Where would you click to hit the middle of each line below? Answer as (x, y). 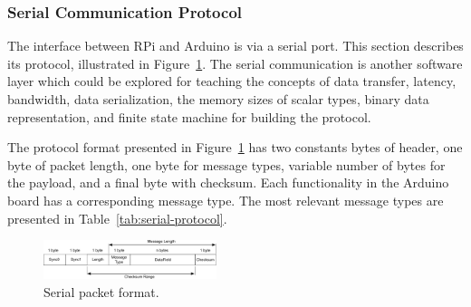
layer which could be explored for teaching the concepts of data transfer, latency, (232, 81)
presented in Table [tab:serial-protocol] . (117, 218)
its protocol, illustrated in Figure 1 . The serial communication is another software (235, 63)
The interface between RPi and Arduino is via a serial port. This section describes (235, 46)
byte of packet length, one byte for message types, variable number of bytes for (226, 164)
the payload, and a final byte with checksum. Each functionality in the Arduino (228, 182)
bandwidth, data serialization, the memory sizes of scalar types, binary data (218, 99)
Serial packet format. (101, 291)
